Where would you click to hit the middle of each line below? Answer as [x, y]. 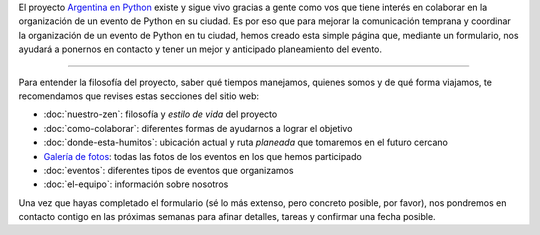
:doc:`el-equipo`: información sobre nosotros [136, 184]
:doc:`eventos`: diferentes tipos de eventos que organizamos [168, 170]
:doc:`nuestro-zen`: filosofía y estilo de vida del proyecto [160, 114]
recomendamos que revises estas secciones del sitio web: [139, 96]
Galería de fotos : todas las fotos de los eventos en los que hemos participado [202, 156]
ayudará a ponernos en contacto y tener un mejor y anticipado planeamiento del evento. [200, 49]
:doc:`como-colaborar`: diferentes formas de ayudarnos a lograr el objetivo [198, 128]
